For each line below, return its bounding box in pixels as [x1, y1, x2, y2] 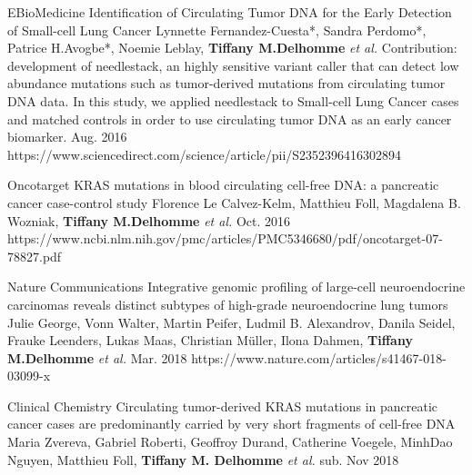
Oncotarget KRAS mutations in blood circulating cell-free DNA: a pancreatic [7, 175, 439, 194]
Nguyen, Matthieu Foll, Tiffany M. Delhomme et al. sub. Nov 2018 [7, 450, 399, 469]
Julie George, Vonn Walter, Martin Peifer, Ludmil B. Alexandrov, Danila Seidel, [7, 312, 456, 332]
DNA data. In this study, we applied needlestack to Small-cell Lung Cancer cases [7, 91, 459, 110]
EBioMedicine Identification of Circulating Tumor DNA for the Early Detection [7, 3, 452, 21]
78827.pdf [7, 246, 62, 265]
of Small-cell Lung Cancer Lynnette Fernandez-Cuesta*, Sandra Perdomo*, [7, 20, 427, 39]
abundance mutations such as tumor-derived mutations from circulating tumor [7, 74, 446, 93]
